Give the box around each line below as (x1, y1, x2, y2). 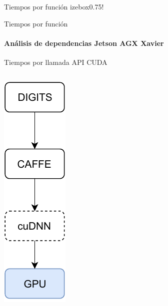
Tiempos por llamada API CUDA (4, 56, 107, 67)
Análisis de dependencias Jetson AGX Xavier (4, 37, 164, 48)
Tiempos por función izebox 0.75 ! (4, 1, 104, 11)
